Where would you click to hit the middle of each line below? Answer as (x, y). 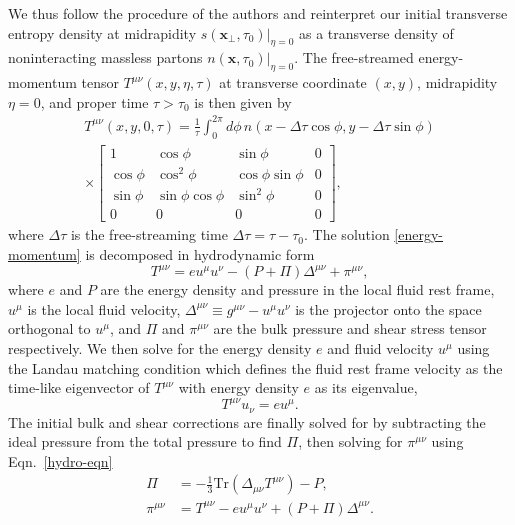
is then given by (243, 101)
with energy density (238, 387)
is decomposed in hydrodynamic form (200, 254)
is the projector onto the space (388, 308)
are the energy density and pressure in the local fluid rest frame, (297, 289)
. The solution (347, 234)
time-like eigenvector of (79, 387)
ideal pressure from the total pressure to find (145, 441)
